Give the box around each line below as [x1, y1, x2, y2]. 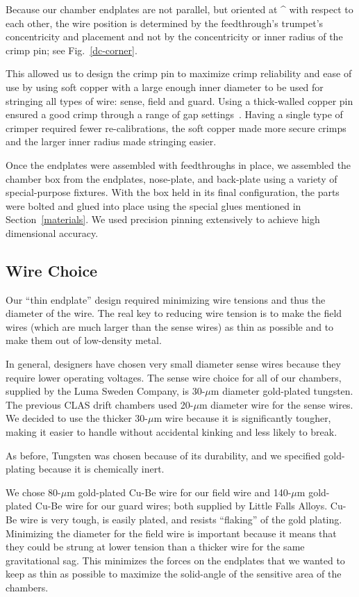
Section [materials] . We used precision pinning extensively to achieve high [6, 212, 320, 227]
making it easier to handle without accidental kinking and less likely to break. [6, 425, 337, 439]
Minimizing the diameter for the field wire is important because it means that [6, 525, 337, 540]
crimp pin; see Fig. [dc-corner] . [6, 42, 137, 57]
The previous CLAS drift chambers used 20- [6, 397, 194, 411]
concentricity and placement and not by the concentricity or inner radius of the [6, 29, 343, 44]
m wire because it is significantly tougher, [153, 411, 331, 425]
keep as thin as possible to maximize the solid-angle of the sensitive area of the [6, 566, 342, 581]
